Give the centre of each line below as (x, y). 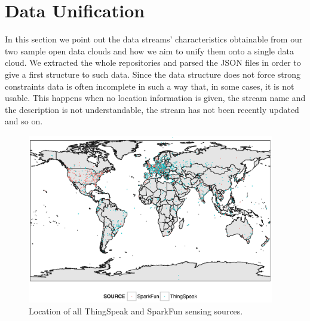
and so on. (24, 121)
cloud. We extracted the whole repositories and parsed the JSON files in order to (153, 62)
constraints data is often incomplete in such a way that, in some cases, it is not (150, 86)
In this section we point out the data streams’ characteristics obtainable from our (154, 39)
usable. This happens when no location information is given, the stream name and (155, 98)
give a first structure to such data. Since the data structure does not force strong (153, 74)
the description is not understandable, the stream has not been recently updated (152, 109)
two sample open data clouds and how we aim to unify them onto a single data (149, 51)
